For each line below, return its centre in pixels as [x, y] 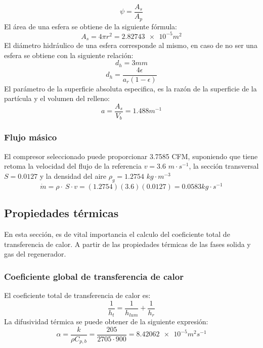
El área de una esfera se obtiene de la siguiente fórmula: [91, 26]
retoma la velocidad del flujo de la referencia [73, 166]
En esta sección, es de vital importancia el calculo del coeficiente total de [117, 234]
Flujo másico [31, 137]
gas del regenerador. [35, 254]
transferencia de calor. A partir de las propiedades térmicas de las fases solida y [127, 244]
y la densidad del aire [73, 176]
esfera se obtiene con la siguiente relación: [69, 55]
